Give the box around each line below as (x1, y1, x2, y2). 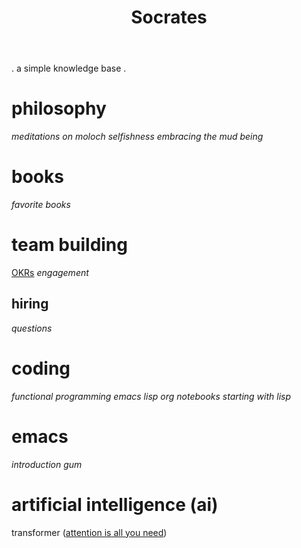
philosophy (11, 97, 107, 120)
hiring (11, 296, 49, 313)
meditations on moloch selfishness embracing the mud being (11, 131, 264, 143)
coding (11, 357, 71, 380)
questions (11, 322, 53, 334)
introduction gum (11, 458, 83, 470)
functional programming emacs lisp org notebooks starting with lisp (11, 390, 291, 402)
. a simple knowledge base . (11, 62, 127, 75)
